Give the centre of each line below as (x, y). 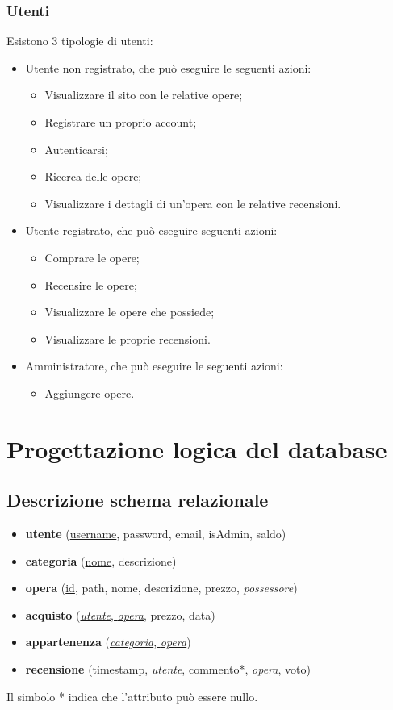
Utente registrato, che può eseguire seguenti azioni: (151, 230)
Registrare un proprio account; (121, 122)
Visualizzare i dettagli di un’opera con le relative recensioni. (193, 203)
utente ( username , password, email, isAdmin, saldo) (156, 534)
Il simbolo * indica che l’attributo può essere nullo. (132, 696)
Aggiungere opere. (90, 393)
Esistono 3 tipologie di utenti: (80, 41)
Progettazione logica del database (197, 448)
